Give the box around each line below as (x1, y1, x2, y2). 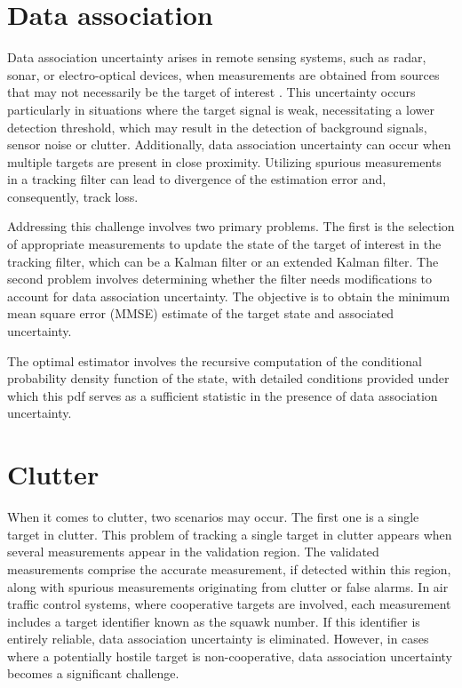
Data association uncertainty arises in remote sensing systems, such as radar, (7, 48, 426, 67)
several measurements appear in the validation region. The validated (7, 542, 379, 561)
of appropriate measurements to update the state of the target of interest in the (7, 235, 442, 253)
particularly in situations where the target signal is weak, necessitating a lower (7, 100, 434, 118)
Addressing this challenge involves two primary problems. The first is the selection (7, 217, 455, 236)
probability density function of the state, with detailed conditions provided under (7, 369, 450, 388)
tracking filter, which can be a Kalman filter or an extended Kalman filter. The (7, 252, 439, 270)
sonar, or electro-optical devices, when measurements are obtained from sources (7, 65, 440, 84)
